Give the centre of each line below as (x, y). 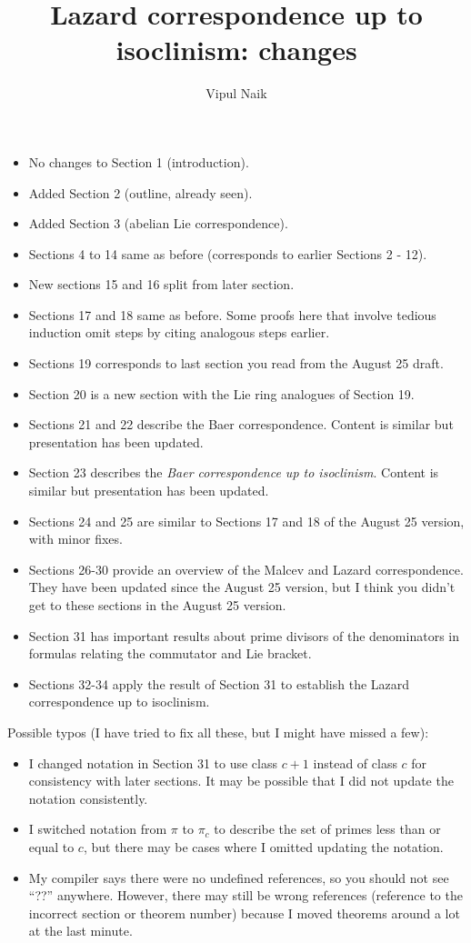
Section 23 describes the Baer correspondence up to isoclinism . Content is (234, 472)
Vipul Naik (236, 93)
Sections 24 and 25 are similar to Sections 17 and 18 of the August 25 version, (246, 521)
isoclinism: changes (236, 50)
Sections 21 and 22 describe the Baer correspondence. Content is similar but (241, 424)
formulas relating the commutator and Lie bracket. (170, 653)
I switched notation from (98, 829)
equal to (51, 846)
